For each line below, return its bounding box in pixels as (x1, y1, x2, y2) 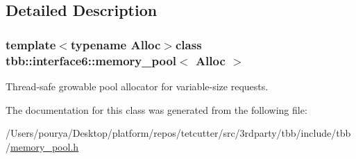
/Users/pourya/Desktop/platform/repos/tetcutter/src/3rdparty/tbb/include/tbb (6, 126, 351, 140)
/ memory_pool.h (6, 139, 79, 153)
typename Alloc (70, 35, 161, 53)
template (6, 35, 56, 53)
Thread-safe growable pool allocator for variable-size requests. (6, 78, 269, 93)
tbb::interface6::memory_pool (6, 51, 177, 69)
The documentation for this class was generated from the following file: (6, 102, 307, 117)
